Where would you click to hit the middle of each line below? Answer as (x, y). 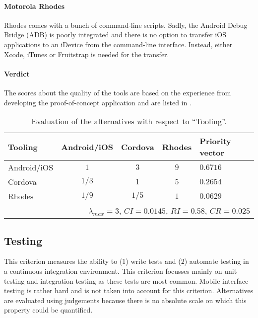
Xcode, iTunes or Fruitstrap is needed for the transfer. (87, 54)
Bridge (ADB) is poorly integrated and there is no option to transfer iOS (115, 35)
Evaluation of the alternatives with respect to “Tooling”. (129, 121)
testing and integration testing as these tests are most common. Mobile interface (126, 280)
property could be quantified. (48, 310)
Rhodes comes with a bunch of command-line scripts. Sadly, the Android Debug (126, 25)
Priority (215, 141)
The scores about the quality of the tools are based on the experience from (118, 92)
